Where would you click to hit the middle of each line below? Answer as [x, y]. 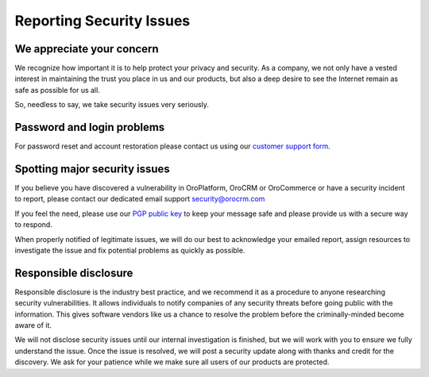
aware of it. [33, 325]
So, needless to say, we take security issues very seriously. [112, 105]
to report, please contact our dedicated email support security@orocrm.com [140, 199]
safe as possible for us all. [58, 90]
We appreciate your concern [87, 49]
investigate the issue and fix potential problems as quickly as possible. [130, 250]
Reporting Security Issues [102, 21]
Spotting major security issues [92, 169]
